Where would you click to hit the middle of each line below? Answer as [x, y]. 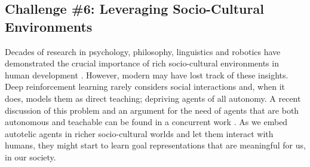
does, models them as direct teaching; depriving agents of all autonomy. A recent [153, 98]
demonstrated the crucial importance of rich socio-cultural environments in [142, 63]
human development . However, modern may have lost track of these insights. [147, 75]
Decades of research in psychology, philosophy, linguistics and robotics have [143, 51]
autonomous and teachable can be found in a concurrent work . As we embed [146, 122]
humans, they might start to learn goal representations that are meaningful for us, [155, 145]
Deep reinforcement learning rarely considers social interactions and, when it [145, 86]
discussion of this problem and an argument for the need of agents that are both [152, 110]
